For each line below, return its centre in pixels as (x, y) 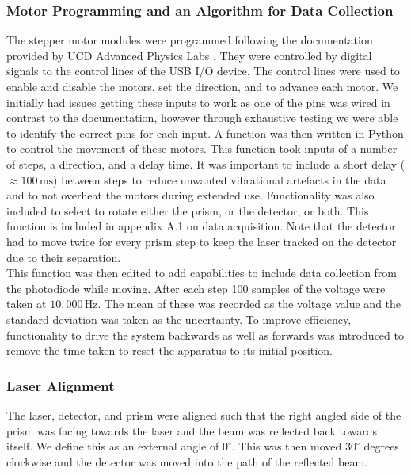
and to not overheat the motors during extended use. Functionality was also (190, 195)
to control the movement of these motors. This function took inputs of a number (202, 148)
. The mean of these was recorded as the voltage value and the (249, 304)
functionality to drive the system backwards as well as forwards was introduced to (205, 334)
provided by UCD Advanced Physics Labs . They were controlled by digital (189, 55)
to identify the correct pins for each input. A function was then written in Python (205, 133)
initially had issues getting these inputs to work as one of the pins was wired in (198, 102)
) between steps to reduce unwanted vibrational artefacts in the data (220, 179)
